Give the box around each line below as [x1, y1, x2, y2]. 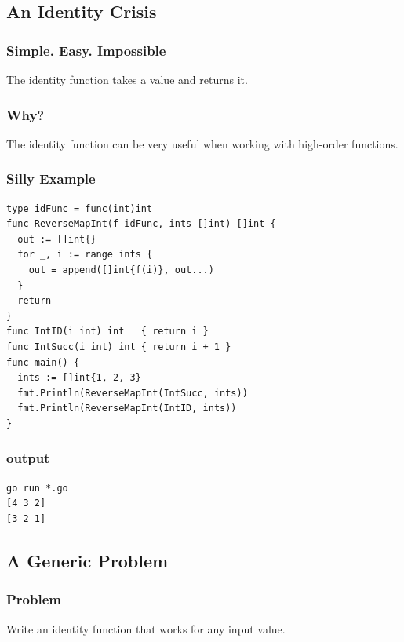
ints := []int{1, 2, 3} [17, 372, 141, 384]
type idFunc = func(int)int [6, 202, 153, 214]
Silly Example [6, 169, 96, 188]
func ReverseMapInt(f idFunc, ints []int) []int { [6, 218, 276, 230]
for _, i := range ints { [17, 249, 153, 261]
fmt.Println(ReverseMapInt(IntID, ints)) [17, 403, 237, 414]
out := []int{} [17, 233, 96, 245]
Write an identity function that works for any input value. [6, 620, 286, 637]
